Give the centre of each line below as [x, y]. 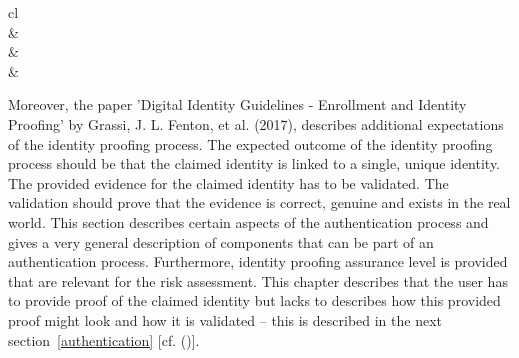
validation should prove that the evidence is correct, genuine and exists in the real [259, 202]
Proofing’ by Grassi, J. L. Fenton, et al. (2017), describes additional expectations [256, 123]
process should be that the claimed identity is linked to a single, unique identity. [254, 163]
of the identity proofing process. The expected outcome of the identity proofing [250, 143]
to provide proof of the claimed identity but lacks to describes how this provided [254, 300]
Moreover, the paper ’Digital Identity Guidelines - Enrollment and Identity [237, 104]
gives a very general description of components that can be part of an [221, 241]
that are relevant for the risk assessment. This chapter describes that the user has [258, 280]
